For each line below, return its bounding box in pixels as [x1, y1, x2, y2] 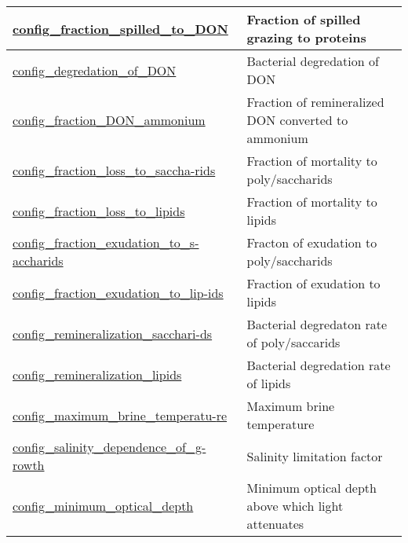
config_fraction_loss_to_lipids [13, 201, 185, 220]
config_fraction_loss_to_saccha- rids [13, 160, 216, 179]
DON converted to [246, 111, 348, 129]
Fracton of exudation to [246, 233, 377, 251]
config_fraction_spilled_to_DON [13, 19, 228, 38]
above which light [246, 497, 344, 515]
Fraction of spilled [246, 10, 361, 28]
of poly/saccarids [246, 333, 341, 351]
